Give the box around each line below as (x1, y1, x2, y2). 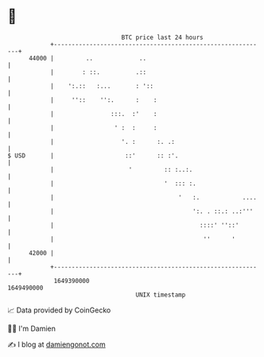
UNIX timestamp (135, 290, 186, 299)
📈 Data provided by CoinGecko (7, 305, 111, 315)
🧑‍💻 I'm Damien (7, 324, 56, 333)
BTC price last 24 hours (121, 33, 204, 41)
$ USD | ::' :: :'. (7, 151, 179, 160)
